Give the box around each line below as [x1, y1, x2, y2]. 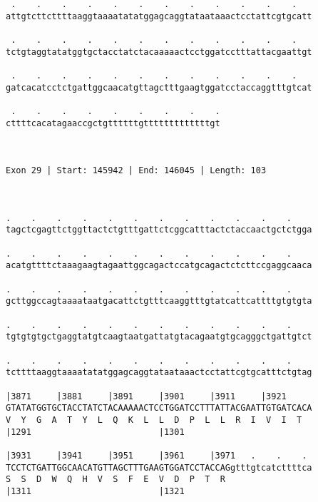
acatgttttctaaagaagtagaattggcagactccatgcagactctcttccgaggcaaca [6, 260, 312, 271]
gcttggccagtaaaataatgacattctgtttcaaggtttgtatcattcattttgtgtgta [6, 296, 312, 307]
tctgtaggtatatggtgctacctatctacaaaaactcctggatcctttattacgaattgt [6, 46, 312, 57]
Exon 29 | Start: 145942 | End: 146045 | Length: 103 [6, 165, 267, 176]
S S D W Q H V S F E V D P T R [6, 474, 225, 485]
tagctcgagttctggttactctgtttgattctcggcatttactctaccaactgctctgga [6, 225, 312, 235]
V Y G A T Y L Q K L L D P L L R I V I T [6, 414, 302, 425]
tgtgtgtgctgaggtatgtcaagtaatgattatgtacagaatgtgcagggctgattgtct [6, 332, 312, 342]
